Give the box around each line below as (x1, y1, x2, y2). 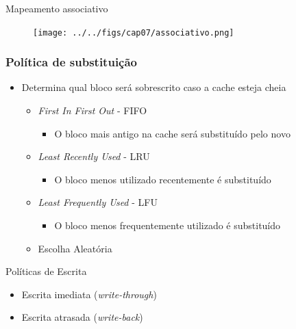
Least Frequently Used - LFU (38, 195, 158, 209)
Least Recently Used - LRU (38, 149, 150, 163)
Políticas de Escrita (5, 264, 87, 278)
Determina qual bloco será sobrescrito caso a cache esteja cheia (21, 80, 286, 94)
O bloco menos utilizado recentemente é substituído (54, 172, 271, 186)
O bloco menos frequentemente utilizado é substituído (54, 218, 281, 233)
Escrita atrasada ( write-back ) (21, 310, 143, 324)
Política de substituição (5, 53, 138, 70)
